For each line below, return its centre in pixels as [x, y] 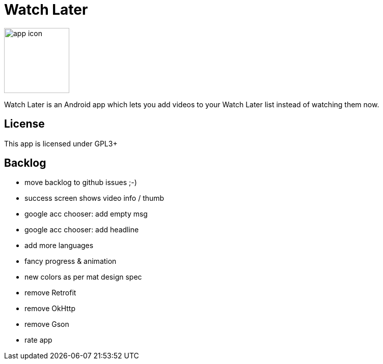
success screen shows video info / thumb [94, 198]
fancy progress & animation [71, 261]
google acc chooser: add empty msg [86, 214]
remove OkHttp [50, 309]
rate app [38, 340]
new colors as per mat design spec [83, 277]
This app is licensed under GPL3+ [61, 143]
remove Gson [47, 324]
